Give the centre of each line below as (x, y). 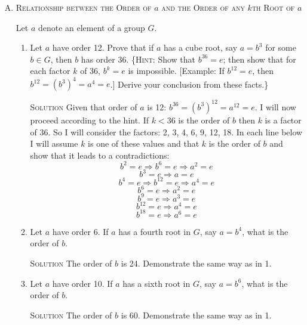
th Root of (273, 7)
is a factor (283, 120)
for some (281, 47)
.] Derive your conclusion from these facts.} (189, 84)
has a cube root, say (200, 47)
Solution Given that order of (84, 106)
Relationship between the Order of (84, 7)
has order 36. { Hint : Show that (138, 59)
